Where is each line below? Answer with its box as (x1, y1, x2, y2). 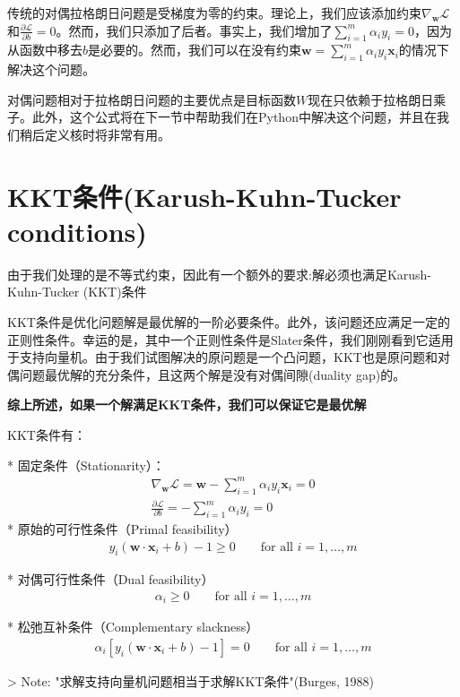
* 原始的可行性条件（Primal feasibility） (7, 519, 238, 538)
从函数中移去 (7, 40, 82, 59)
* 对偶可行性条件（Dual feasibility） (7, 570, 214, 589)
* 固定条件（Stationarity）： (7, 455, 165, 474)
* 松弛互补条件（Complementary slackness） (7, 617, 259, 636)
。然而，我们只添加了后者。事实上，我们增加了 (56, 21, 333, 39)
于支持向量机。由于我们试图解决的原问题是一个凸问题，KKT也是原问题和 (7, 348, 438, 366)
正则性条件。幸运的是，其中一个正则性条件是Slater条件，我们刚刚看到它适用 (7, 330, 454, 348)
